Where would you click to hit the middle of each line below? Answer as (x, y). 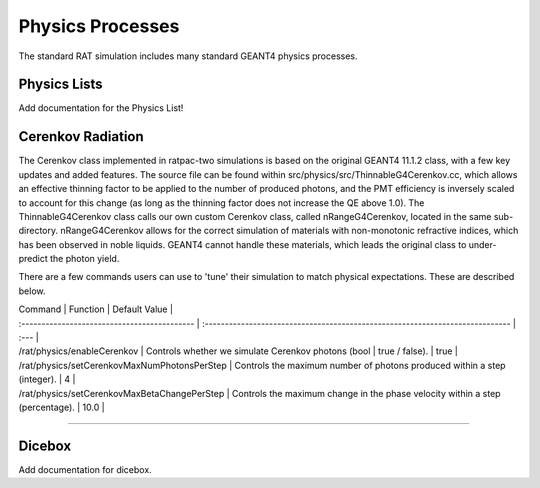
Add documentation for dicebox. (85, 469)
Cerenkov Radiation (81, 136)
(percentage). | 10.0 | (61, 407)
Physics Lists (61, 84)
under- (482, 244)
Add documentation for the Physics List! (101, 108)
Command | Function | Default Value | (96, 309)
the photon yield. (85, 259)
